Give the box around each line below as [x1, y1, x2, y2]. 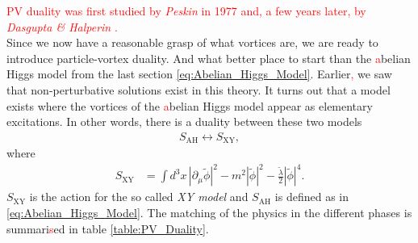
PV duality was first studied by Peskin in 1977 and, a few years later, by [6, 2, 366, 19]
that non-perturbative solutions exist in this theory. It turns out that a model [6, 81, 391, 98]
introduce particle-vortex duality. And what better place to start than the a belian [6, 49, 411, 66]
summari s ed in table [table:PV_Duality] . [6, 220, 209, 237]
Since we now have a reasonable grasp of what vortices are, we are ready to [6, 34, 378, 51]
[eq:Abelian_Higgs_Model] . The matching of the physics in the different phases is [6, 203, 412, 220]
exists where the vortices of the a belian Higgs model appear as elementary [6, 97, 373, 114]
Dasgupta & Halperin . [6, 18, 118, 35]
